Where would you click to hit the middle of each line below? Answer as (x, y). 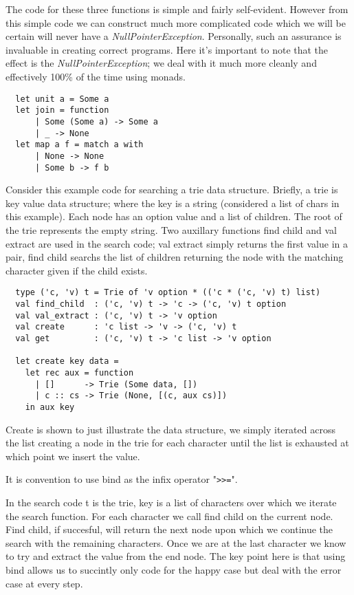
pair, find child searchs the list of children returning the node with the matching (175, 257)
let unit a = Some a (62, 99)
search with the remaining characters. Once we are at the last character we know (176, 542)
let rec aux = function (79, 372)
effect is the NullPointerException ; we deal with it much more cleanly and (161, 63)
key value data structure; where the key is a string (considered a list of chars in (173, 203)
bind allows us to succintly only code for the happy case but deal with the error (174, 569)
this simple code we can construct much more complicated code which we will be (176, 22)
